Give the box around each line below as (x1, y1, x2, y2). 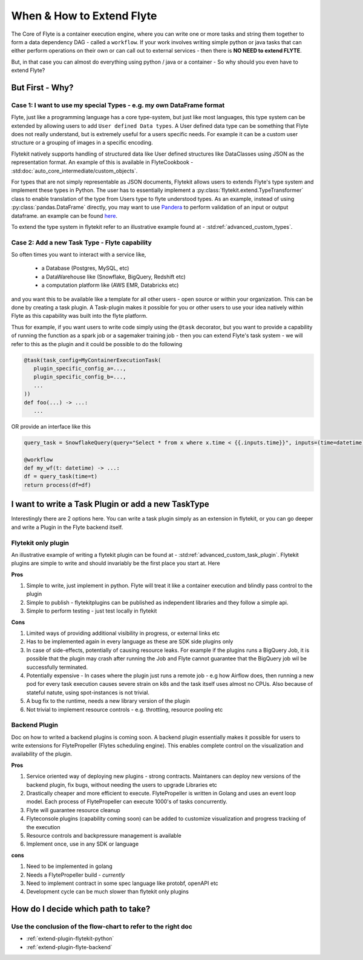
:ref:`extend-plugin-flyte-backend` (26, 943, 113, 950)
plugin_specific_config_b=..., (33, 373, 126, 381)
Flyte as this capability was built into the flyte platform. (11, 312, 148, 320)
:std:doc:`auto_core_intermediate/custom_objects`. (11, 167, 138, 174)
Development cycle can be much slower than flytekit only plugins (26, 888, 189, 895)
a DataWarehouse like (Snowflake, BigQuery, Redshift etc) (41, 273, 186, 280)
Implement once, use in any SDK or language (26, 840, 139, 847)
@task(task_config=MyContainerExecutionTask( (24, 357, 162, 363)
